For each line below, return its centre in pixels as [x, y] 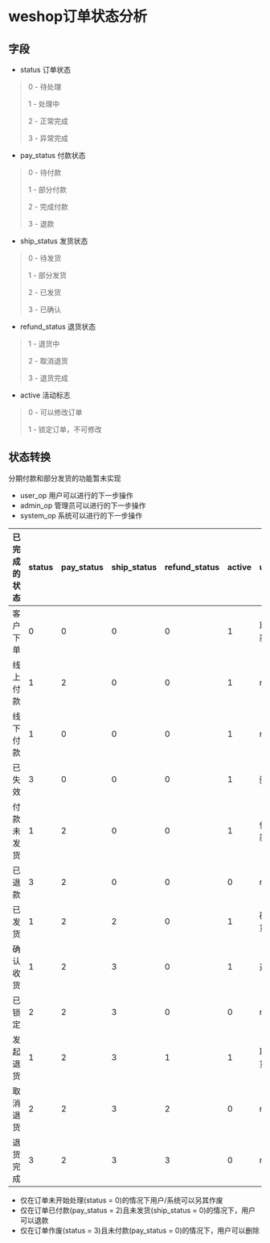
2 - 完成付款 [48, 207]
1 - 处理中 [44, 104]
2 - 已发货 [45, 292]
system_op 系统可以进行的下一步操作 [81, 515]
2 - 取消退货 [48, 361]
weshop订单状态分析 [78, 17]
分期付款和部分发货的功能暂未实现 [65, 478]
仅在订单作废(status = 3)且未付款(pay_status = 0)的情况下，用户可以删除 [139, 1230]
